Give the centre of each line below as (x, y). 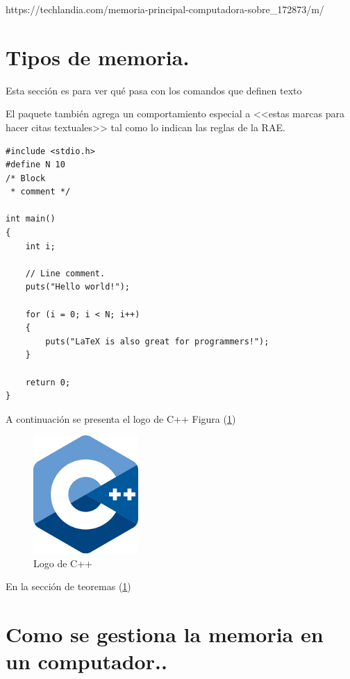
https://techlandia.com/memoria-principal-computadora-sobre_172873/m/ (165, 9)
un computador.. (86, 661)
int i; (40, 246)
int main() (31, 219)
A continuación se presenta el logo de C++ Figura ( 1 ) (121, 418)
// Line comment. (65, 273)
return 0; (48, 382)
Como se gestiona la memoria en (165, 634)
